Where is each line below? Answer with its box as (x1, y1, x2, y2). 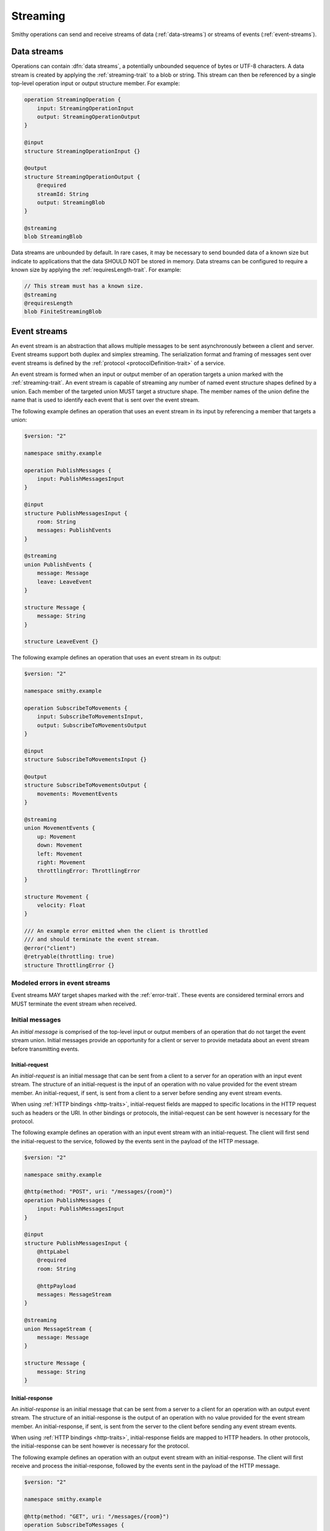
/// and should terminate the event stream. (24, 936, 160, 943)
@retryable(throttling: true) (24, 953, 115, 960)
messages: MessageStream (37, 1291, 112, 1298)
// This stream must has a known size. (24, 282, 144, 290)
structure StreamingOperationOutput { (24, 173, 141, 180)
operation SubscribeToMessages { (24, 1522, 125, 1529)
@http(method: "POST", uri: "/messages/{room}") (24, 1188, 173, 1195)
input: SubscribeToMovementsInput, (37, 713, 144, 720)
